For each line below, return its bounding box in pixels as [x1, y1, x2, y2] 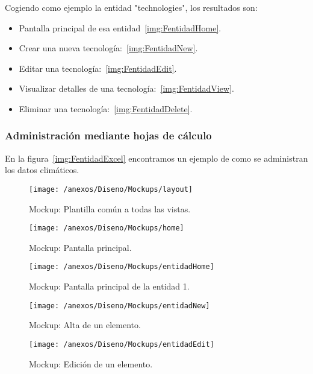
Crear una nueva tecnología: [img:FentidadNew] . [19, 42, 198, 54]
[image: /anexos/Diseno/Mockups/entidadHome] [29, 262, 214, 271]
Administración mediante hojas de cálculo [5, 128, 212, 143]
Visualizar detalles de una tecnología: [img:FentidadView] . [19, 82, 234, 95]
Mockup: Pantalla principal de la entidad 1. [29, 280, 190, 293]
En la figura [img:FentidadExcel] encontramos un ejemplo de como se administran [5, 151, 308, 164]
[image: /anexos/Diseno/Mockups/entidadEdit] [29, 340, 214, 349]
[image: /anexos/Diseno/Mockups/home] [29, 224, 184, 233]
